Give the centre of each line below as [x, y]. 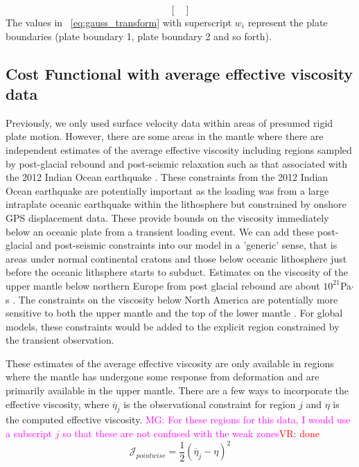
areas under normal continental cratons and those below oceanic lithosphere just [176, 258]
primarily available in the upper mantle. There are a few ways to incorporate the [177, 390]
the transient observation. [60, 340]
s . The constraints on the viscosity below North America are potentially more [172, 299]
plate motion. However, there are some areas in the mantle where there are [165, 136]
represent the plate [288, 22]
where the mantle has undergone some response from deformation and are [163, 377]
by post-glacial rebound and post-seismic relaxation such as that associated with [177, 163]
